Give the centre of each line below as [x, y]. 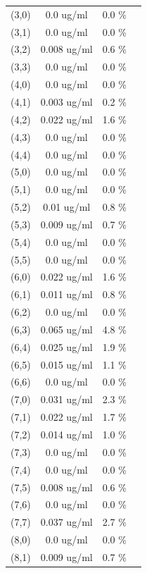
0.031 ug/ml [66, 399]
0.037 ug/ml [66, 522]
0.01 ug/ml [67, 207]
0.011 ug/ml [66, 294]
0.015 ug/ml [66, 364]
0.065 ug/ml [66, 329]
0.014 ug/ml [66, 434]
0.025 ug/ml [66, 346]
